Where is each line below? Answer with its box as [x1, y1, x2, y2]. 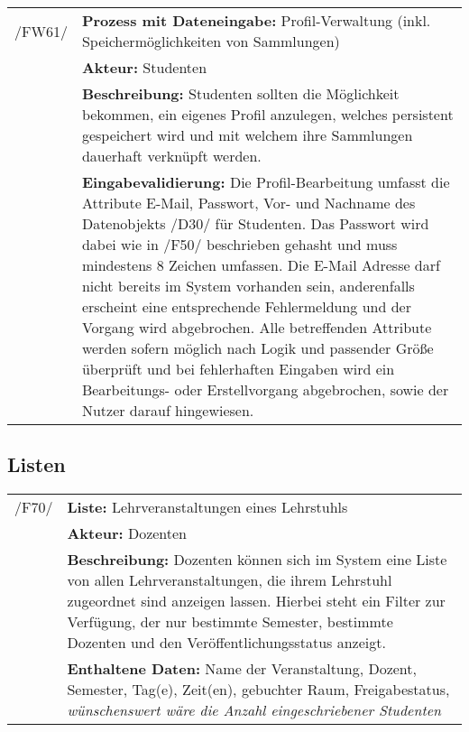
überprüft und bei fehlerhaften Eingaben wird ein [81, 358, 395, 379]
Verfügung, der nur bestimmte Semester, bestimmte [67, 611, 393, 633]
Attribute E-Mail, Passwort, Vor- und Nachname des [81, 192, 416, 213]
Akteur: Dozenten [67, 523, 188, 544]
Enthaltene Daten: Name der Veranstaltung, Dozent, [67, 658, 417, 680]
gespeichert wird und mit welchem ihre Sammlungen [81, 125, 413, 145]
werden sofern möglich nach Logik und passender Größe [81, 338, 434, 358]
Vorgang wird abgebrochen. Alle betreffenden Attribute [81, 317, 432, 338]
